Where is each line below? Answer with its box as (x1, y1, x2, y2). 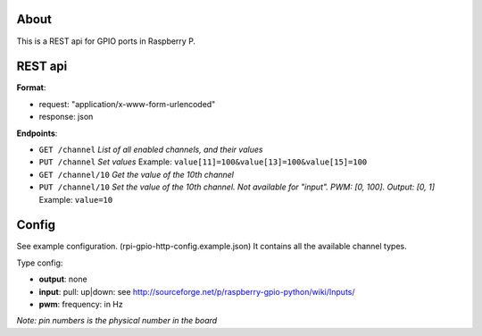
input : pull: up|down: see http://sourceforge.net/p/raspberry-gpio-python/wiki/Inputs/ (38, 286, 356, 297)
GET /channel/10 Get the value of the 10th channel (38, 169, 234, 180)
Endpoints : (16, 128, 58, 139)
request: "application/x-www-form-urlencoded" (38, 98, 216, 109)
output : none (38, 273, 88, 285)
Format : (16, 82, 46, 93)
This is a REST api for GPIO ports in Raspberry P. (16, 36, 196, 46)
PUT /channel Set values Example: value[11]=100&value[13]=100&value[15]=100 (38, 156, 368, 167)
